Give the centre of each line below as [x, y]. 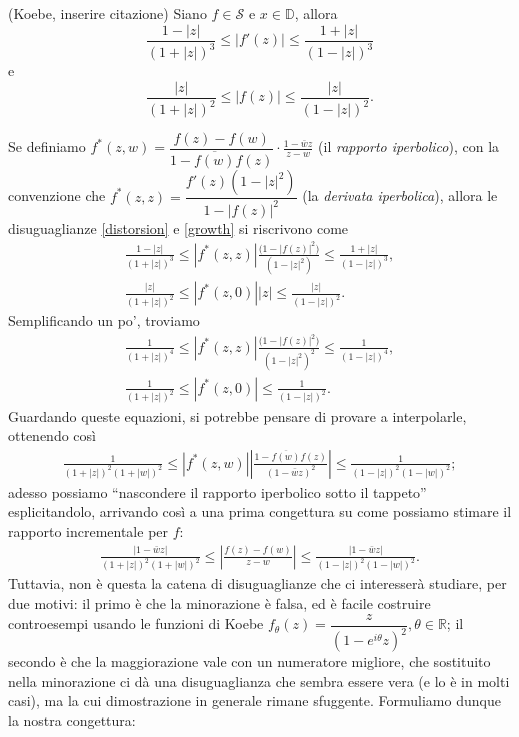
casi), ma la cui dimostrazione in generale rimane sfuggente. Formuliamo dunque [254, 700]
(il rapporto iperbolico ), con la [409, 146]
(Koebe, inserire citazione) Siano [107, 13]
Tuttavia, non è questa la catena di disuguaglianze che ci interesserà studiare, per [257, 583]
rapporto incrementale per [88, 530]
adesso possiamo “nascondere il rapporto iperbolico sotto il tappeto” [217, 491]
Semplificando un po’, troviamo [104, 320]
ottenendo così [52, 435]
